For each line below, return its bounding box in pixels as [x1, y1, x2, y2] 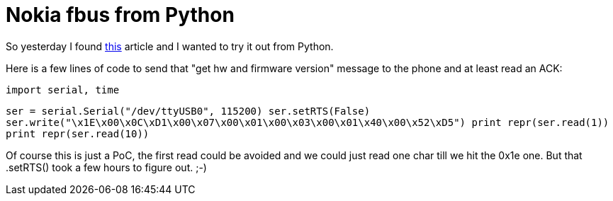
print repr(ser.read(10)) [6, 127, 150, 139]
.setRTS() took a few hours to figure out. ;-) [6, 161, 207, 173]
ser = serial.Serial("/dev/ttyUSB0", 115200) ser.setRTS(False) [6, 105, 371, 117]
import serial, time [6, 84, 120, 96]
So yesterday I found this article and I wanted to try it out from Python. [6, 40, 334, 52]
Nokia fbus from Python [6, 3, 235, 27]
